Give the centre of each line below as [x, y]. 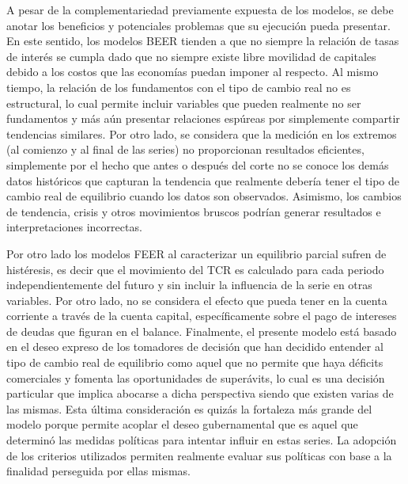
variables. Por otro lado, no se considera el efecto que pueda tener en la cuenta [197, 300]
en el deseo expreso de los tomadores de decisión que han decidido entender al [195, 347]
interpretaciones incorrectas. [74, 227]
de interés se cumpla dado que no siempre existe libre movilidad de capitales [191, 56]
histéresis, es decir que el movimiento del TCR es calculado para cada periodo [195, 269]
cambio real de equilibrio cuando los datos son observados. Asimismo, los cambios [204, 196]
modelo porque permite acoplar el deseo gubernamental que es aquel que [182, 424]
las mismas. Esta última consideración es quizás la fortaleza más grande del [189, 408]
